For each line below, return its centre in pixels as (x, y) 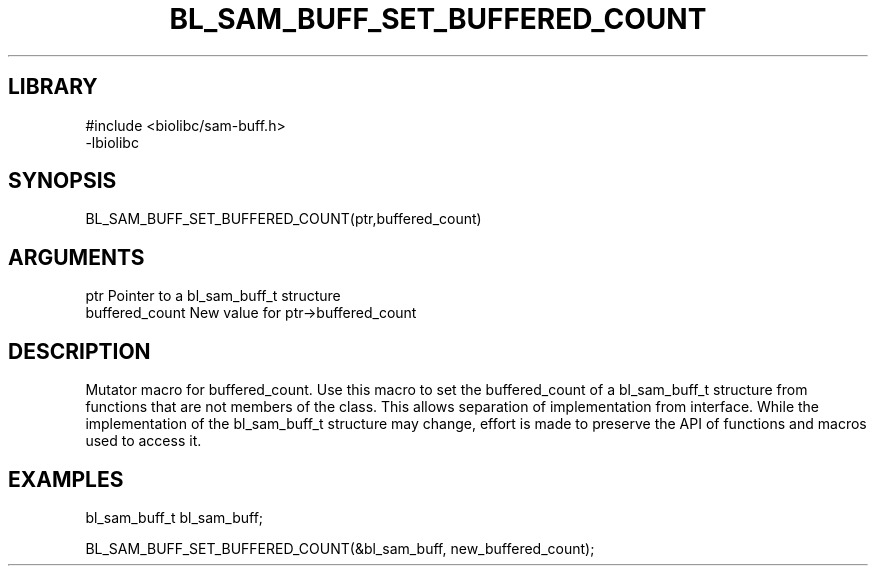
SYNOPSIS (62, 181)
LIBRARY (53, 87)
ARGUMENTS (76, 257)
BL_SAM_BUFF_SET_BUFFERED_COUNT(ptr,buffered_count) (283, 219)
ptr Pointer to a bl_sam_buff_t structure (213, 296)
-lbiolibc (112, 142)
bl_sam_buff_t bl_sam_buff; (174, 517)
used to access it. (143, 441)
